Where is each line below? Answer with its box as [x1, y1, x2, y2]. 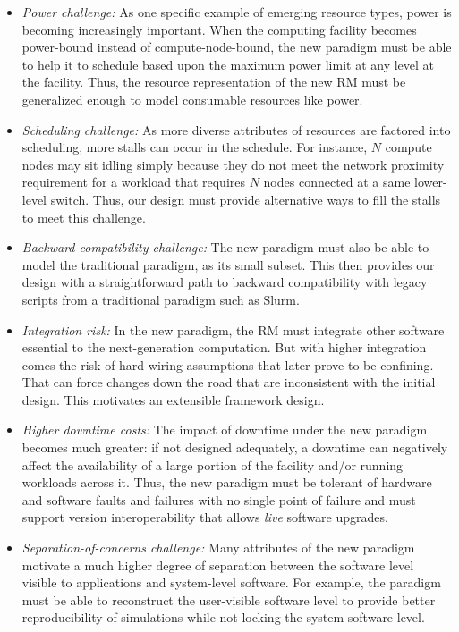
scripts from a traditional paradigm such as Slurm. [21, 290, 300, 308]
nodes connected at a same [263, 173, 411, 191]
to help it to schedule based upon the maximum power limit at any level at [21, 55, 435, 73]
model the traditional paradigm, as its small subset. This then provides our [21, 255, 435, 274]
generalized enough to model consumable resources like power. [21, 89, 363, 108]
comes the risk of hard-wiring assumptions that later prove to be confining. [21, 355, 434, 374]
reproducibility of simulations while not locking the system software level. [21, 608, 425, 627]
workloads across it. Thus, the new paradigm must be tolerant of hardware [21, 473, 432, 492]
